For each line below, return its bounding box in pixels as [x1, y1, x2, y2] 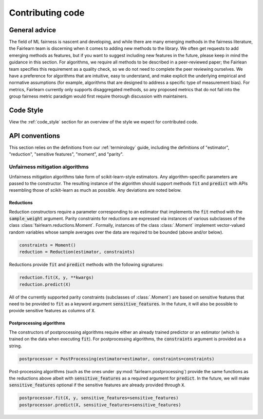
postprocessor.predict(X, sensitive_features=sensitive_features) [19, 402, 181, 407]
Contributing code [9, 7, 85, 18]
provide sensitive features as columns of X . [9, 308, 96, 314]
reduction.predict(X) [19, 281, 71, 287]
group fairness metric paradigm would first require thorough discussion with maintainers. [9, 93, 188, 100]
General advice [9, 26, 56, 34]
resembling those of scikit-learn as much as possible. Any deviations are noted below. [9, 187, 182, 193]
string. [9, 343, 22, 349]
